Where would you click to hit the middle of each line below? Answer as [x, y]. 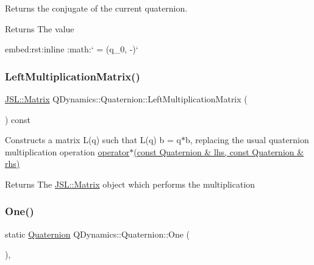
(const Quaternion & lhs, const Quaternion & [219, 151]
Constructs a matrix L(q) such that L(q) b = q [93, 140]
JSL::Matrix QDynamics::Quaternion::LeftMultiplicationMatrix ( [126, 99]
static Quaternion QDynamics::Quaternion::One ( [98, 234]
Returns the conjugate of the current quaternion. [96, 8]
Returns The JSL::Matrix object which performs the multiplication [130, 184]
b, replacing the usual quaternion [247, 140]
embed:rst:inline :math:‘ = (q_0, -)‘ [72, 49]
